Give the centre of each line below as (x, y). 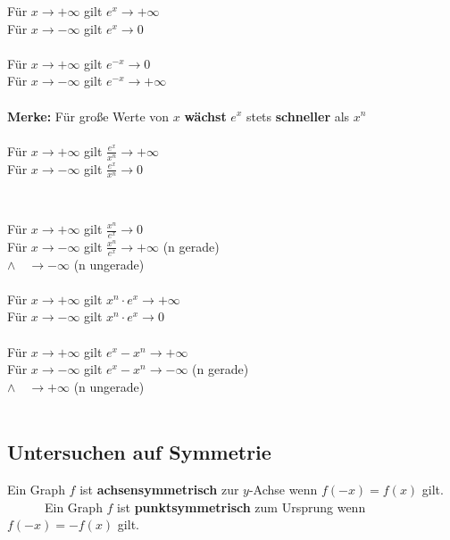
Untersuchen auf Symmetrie (139, 452)
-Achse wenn (283, 490)
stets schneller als (298, 116)
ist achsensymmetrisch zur (159, 490)
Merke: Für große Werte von (88, 116)
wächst (205, 116)
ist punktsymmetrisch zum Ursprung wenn (242, 507)
